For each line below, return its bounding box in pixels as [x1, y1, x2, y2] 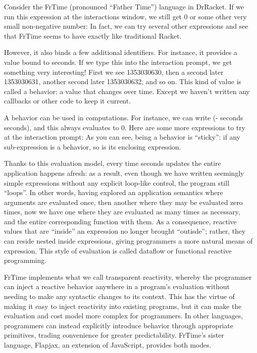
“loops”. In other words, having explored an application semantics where [4, 187, 223, 198]
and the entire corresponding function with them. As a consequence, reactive [4, 216, 237, 226]
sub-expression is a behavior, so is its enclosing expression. [4, 141, 181, 151]
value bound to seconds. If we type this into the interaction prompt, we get [4, 56, 232, 67]
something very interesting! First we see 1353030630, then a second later [4, 66, 224, 77]
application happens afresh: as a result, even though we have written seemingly [4, 167, 244, 178]
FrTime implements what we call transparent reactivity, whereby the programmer [4, 271, 252, 282]
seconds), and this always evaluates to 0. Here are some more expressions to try [4, 122, 246, 132]
